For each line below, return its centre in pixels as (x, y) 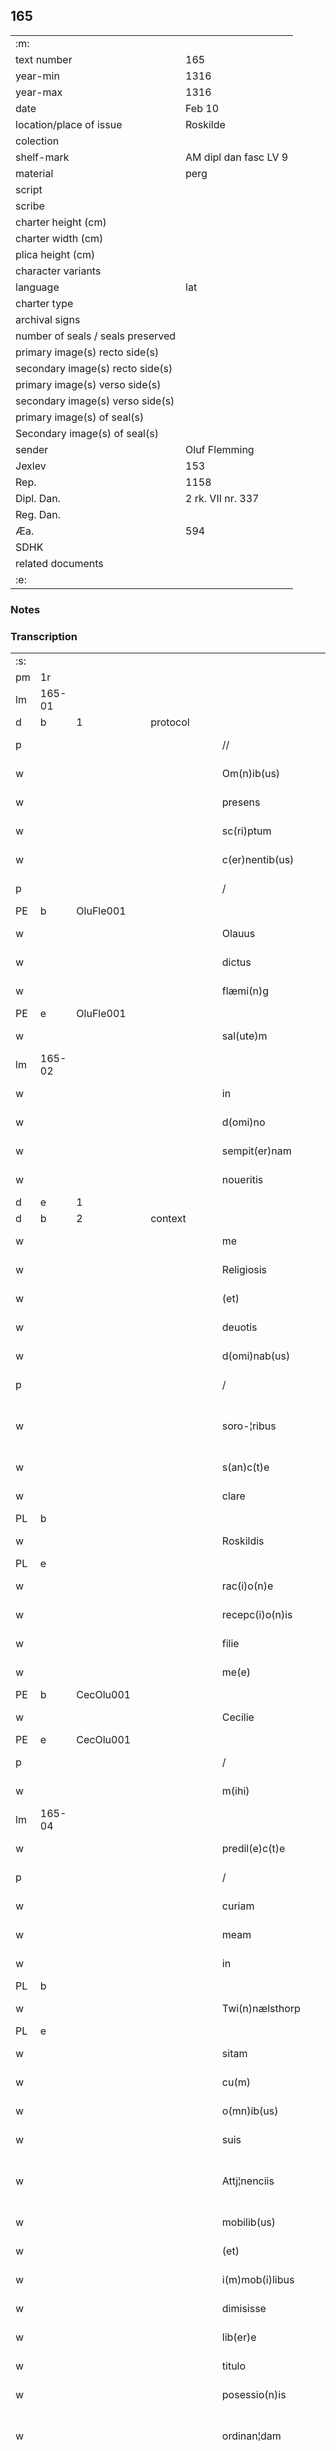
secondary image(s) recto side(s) (94, 368)
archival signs (48, 319)
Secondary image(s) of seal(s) (87, 433)
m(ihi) (235, 1791)
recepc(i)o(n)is (257, 1615)
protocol (170, 722)
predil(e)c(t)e (253, 1849)
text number (44, 59)
